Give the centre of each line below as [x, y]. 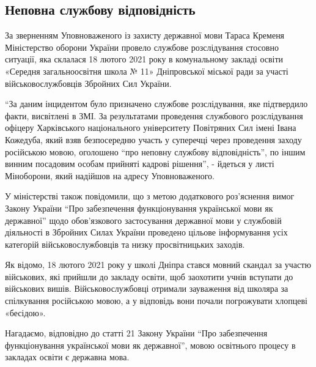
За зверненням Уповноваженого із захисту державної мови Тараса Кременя [145, 35]
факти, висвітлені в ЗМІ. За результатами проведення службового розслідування [154, 115]
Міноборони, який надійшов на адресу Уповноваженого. [110, 175]
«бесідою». [25, 312]
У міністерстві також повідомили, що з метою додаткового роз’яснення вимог [150, 196]
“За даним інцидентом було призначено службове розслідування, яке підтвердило [156, 104]
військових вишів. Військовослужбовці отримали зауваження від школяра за [147, 288]
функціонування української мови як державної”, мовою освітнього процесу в [150, 345]
